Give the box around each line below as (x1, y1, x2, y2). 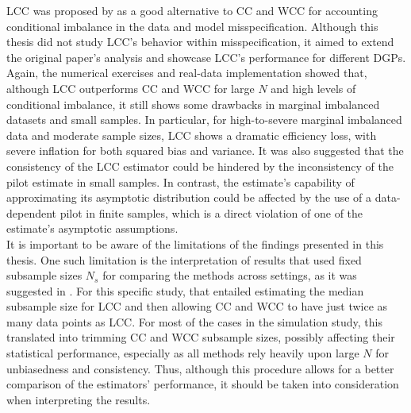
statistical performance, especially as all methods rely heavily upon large (6, 345, 359, 361)
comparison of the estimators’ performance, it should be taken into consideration (6, 376, 399, 392)
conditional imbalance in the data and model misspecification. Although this (6, 17, 378, 34)
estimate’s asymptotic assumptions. (6, 220, 179, 237)
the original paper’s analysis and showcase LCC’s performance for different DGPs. (6, 48, 406, 65)
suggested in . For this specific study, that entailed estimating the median (6, 282, 364, 299)
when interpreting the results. (6, 391, 151, 407)
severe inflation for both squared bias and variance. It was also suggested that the (6, 142, 404, 159)
